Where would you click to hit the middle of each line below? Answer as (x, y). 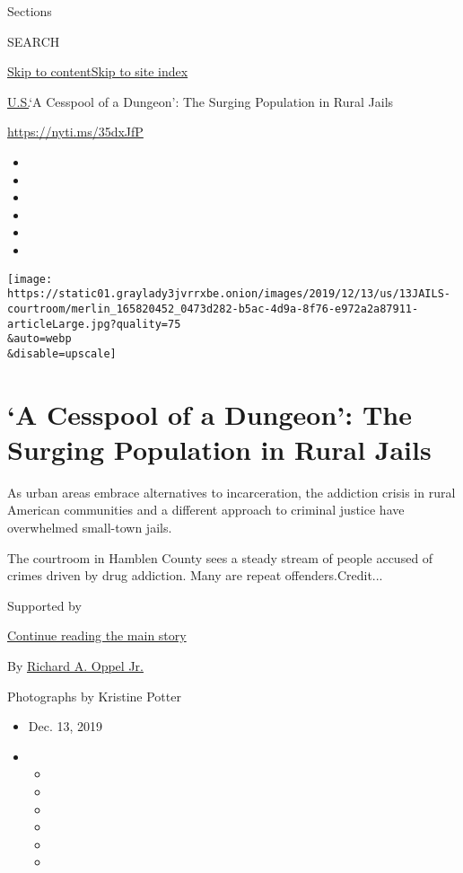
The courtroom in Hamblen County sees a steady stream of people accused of (220, 557)
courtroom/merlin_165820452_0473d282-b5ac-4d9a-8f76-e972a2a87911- (213, 309)
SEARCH (34, 41)
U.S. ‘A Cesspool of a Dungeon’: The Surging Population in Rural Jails (201, 101)
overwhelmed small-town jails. (90, 527)
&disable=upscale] (62, 353)
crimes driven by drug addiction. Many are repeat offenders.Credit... (195, 575)
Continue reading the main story (97, 635)
